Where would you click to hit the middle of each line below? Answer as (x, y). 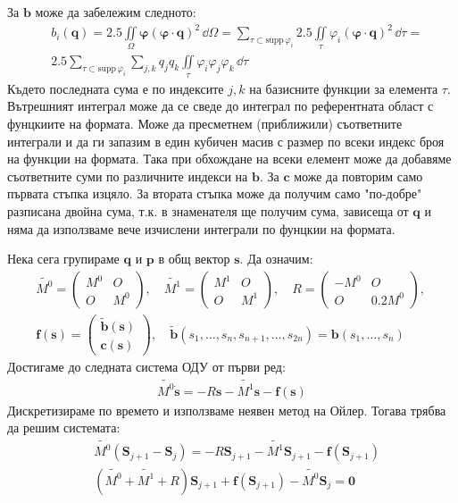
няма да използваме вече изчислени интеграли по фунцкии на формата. (201, 228)
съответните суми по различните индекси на (128, 176)
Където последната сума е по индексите (116, 88)
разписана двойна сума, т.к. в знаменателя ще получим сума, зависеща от (208, 211)
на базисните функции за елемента (344, 88)
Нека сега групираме (63, 259)
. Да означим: (276, 259)
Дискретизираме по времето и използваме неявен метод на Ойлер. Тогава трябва (227, 410)
